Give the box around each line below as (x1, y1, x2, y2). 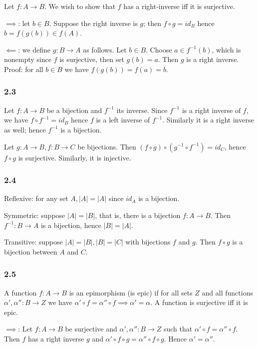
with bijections (125, 236, 171, 247)
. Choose (146, 44, 172, 54)
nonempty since (4, 54, 51, 64)
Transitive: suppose (4, 236, 63, 247)
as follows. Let (83, 44, 127, 54)
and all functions (202, 287, 253, 297)
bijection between (4, 246, 57, 256)
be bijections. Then (77, 141, 136, 151)
